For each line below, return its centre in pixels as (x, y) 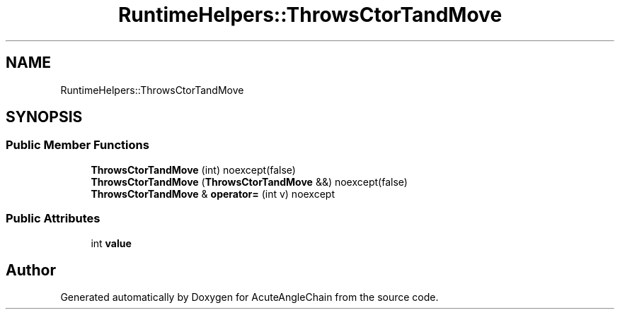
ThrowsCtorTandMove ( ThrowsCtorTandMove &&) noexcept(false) (249, 182)
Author (31, 270)
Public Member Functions (77, 145)
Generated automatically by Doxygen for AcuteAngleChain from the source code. (249, 297)
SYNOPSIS (44, 117)
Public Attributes (53, 219)
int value (111, 243)
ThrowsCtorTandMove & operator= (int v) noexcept (213, 194)
